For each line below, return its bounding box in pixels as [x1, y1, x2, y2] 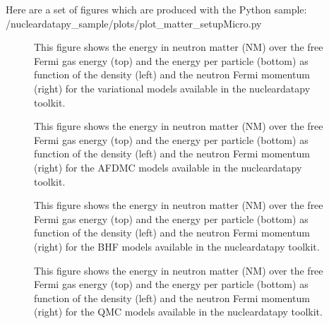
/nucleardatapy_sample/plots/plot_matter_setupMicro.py [6, 16, 262, 30]
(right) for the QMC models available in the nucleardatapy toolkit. [34, 304, 323, 319]
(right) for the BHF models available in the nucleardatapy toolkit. [34, 239, 320, 253]
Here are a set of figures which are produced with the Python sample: [6, 2, 307, 16]
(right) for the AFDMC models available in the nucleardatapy [34, 160, 302, 174]
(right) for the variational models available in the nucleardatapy [34, 80, 311, 95]
